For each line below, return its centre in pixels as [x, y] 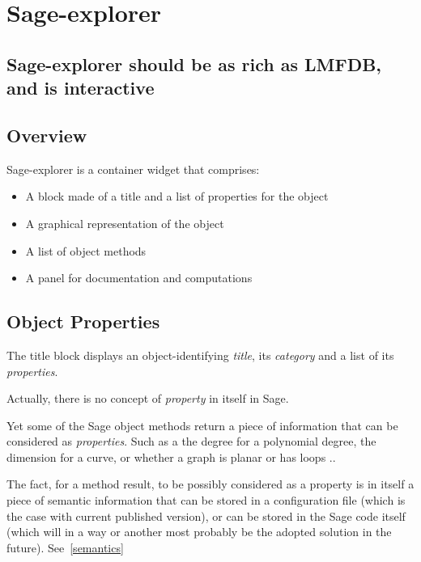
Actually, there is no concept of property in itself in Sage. [148, 398]
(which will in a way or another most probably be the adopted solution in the [199, 532]
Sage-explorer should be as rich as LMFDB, [194, 63]
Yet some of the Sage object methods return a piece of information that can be [202, 425]
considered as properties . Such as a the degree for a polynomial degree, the [191, 441]
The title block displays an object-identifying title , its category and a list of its [200, 355]
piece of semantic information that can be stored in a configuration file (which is [206, 500]
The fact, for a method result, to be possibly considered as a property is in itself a [210, 484]
